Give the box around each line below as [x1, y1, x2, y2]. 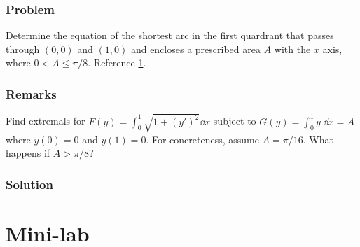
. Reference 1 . [88, 55, 146, 70]
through [6, 41, 40, 56]
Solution [6, 175, 53, 192]
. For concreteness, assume [146, 132, 259, 146]
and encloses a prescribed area [130, 41, 261, 56]
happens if [6, 146, 50, 160]
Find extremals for [6, 113, 85, 128]
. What [303, 132, 333, 146]
